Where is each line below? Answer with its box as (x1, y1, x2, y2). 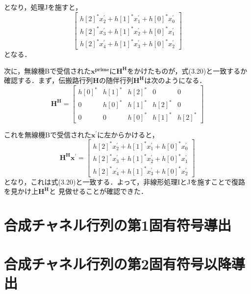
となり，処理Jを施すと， (4, 2, 82, 12)
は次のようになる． (144, 75, 206, 85)
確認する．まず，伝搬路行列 (4, 75, 93, 85)
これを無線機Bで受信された (4, 129, 91, 139)
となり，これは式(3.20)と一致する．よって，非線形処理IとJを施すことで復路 (4, 176, 246, 187)
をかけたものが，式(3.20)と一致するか (127, 65, 248, 76)
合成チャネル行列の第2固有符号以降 (4, 253, 231, 273)
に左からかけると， (97, 129, 159, 139)
